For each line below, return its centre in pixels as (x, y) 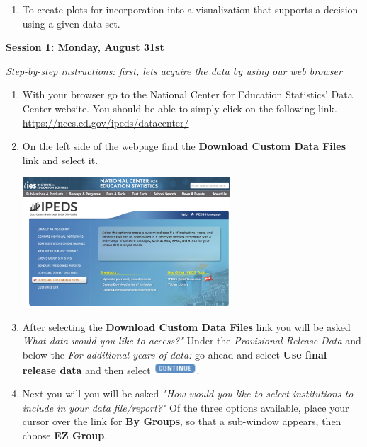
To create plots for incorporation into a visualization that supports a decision (190, 9)
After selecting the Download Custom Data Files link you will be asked (186, 326)
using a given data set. (71, 23)
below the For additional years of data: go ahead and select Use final (175, 355)
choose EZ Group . (65, 435)
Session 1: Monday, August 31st (85, 47)
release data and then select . (111, 370)
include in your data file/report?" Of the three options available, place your (186, 407)
